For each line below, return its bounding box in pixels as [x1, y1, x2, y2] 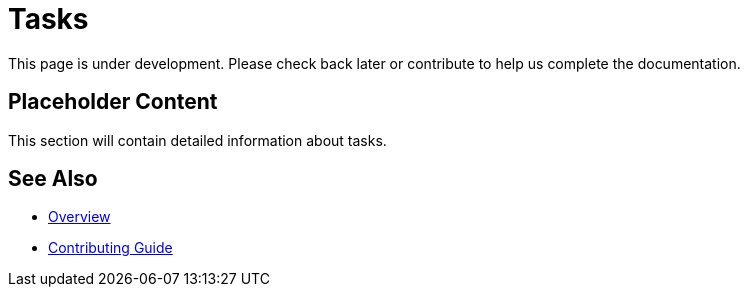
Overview [48, 208, 111, 226]
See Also [8, 166, 98, 192]
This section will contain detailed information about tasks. [8, 131, 387, 149]
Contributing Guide [48, 239, 173, 257]
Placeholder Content [8, 89, 218, 115]
